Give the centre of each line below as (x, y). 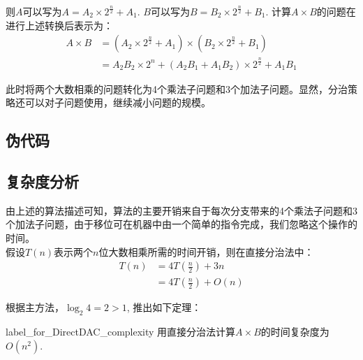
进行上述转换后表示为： (59, 25)
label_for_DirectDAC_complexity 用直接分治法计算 (121, 332)
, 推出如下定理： (164, 307)
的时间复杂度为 (295, 332)
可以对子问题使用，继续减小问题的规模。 (118, 102)
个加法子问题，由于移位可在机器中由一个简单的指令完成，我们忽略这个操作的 (181, 224)
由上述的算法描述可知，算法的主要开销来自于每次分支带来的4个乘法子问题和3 (181, 210)
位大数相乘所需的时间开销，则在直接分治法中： (206, 251)
